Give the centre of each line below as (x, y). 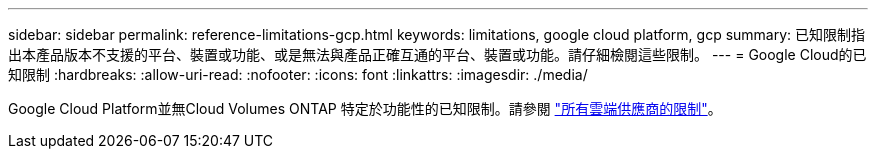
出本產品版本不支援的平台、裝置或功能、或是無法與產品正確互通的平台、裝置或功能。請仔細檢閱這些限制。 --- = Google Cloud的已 (437, 54)
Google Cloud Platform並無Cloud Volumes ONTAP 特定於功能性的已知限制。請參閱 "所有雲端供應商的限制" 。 (365, 108)
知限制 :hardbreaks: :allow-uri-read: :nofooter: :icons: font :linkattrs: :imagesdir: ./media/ (298, 74)
